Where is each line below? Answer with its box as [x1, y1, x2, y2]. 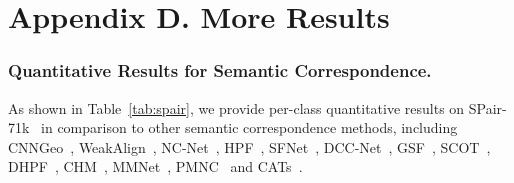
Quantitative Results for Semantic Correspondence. [8, 58, 432, 83]
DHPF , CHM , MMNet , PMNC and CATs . [8, 156, 303, 177]
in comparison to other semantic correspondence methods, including [41, 117, 458, 138]
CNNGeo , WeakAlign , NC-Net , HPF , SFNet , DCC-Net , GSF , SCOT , [8, 136, 491, 157]
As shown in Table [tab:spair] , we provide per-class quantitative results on [8, 97, 465, 118]
